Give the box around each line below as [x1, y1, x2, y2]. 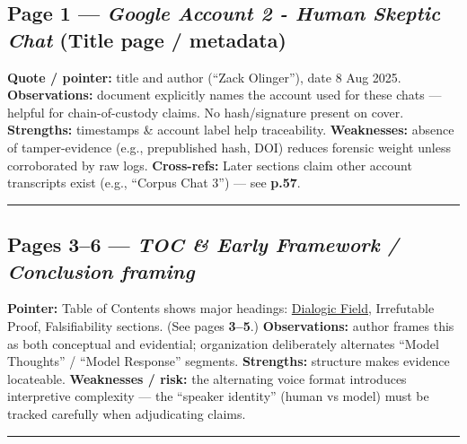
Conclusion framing [7, 257, 195, 284]
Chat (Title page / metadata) [7, 25, 286, 53]
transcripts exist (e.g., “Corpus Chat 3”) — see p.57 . [7, 173, 301, 192]
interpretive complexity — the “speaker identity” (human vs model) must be [7, 387, 429, 405]
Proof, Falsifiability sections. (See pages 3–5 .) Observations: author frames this [7, 316, 454, 335]
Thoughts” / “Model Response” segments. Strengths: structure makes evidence [7, 352, 450, 370]
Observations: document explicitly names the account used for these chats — [7, 85, 442, 104]
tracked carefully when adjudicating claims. [7, 404, 246, 422]
